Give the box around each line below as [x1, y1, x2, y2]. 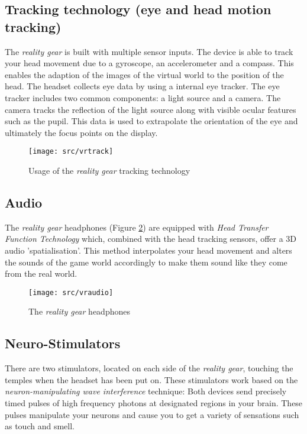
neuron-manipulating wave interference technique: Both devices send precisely [5, 385, 287, 397]
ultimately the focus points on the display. [5, 126, 158, 138]
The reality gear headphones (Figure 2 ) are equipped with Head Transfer [5, 221, 269, 233]
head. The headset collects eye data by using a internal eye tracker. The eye [5, 80, 280, 92]
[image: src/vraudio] [28, 288, 114, 297]
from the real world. [5, 267, 77, 280]
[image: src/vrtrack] [28, 147, 114, 156]
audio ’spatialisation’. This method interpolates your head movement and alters [5, 244, 292, 256]
